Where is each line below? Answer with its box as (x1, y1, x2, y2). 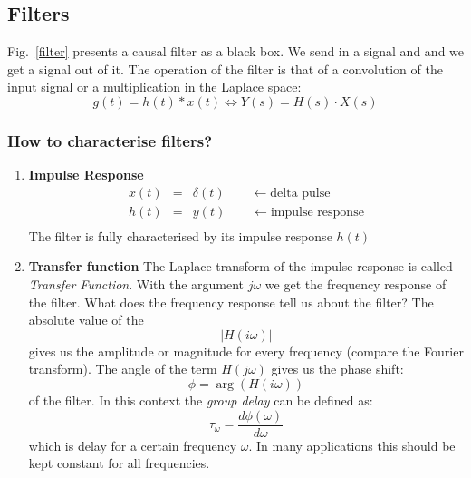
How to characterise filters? (7, 129, 213, 151)
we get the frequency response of (264, 275, 447, 294)
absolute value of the (28, 310, 144, 329)
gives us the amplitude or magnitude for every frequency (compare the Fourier (28, 341, 464, 360)
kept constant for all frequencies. (28, 454, 210, 473)
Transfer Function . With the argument (28, 275, 245, 294)
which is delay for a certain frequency (28, 435, 237, 454)
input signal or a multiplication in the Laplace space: (7, 77, 302, 96)
